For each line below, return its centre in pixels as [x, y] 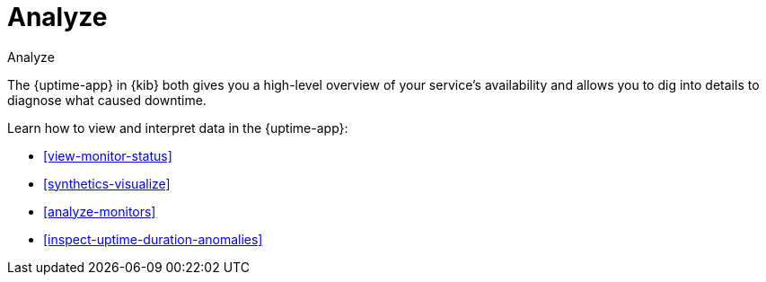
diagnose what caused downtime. [107, 100]
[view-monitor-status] [108, 155]
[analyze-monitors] [100, 211]
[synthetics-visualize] [107, 183]
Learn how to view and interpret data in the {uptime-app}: [178, 128]
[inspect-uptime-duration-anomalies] [153, 239]
